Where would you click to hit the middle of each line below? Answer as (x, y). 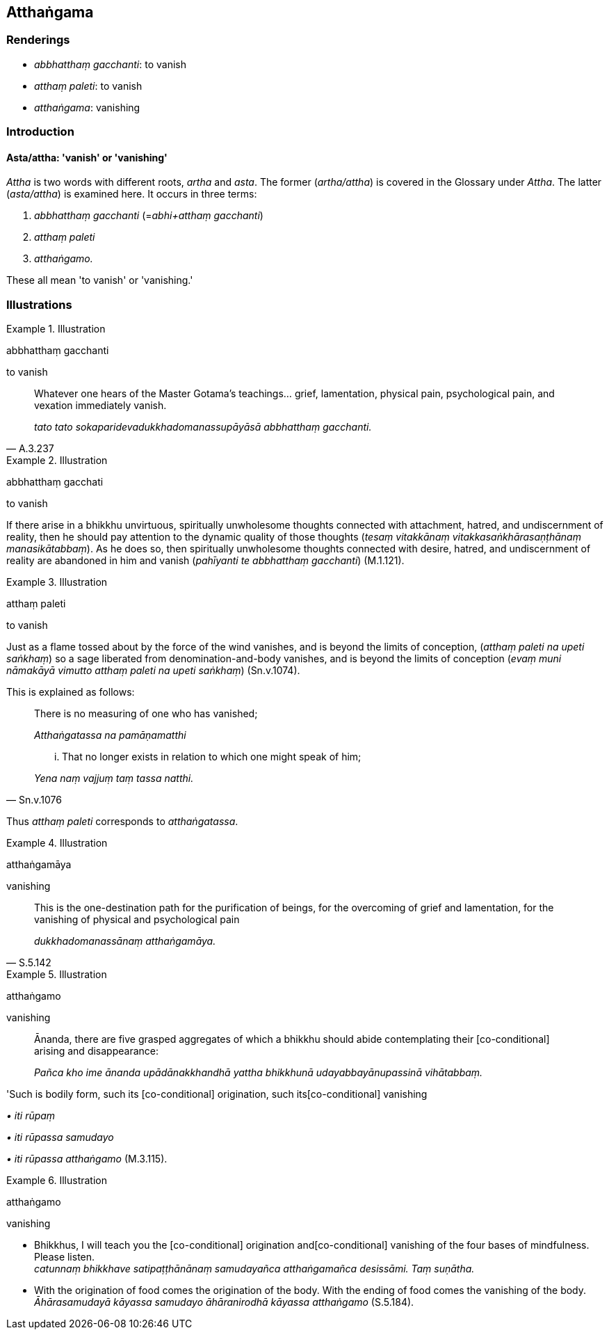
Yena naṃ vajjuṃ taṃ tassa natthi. (114, 778)
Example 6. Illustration (57, 1181)
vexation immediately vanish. (100, 406)
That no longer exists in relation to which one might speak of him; (212, 757)
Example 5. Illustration (57, 975)
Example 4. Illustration (57, 843)
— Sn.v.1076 (34, 800)
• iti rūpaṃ (31, 1116)
